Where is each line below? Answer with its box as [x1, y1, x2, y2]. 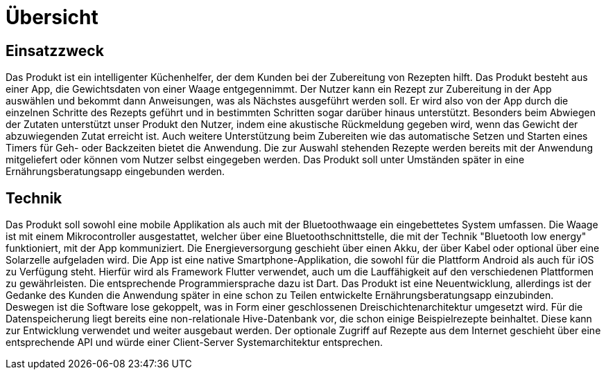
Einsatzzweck [6, 42, 104, 60]
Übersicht [6, 6, 98, 29]
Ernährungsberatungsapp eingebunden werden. [6, 165, 225, 178]
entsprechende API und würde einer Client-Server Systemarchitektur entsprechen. [6, 336, 383, 349]
